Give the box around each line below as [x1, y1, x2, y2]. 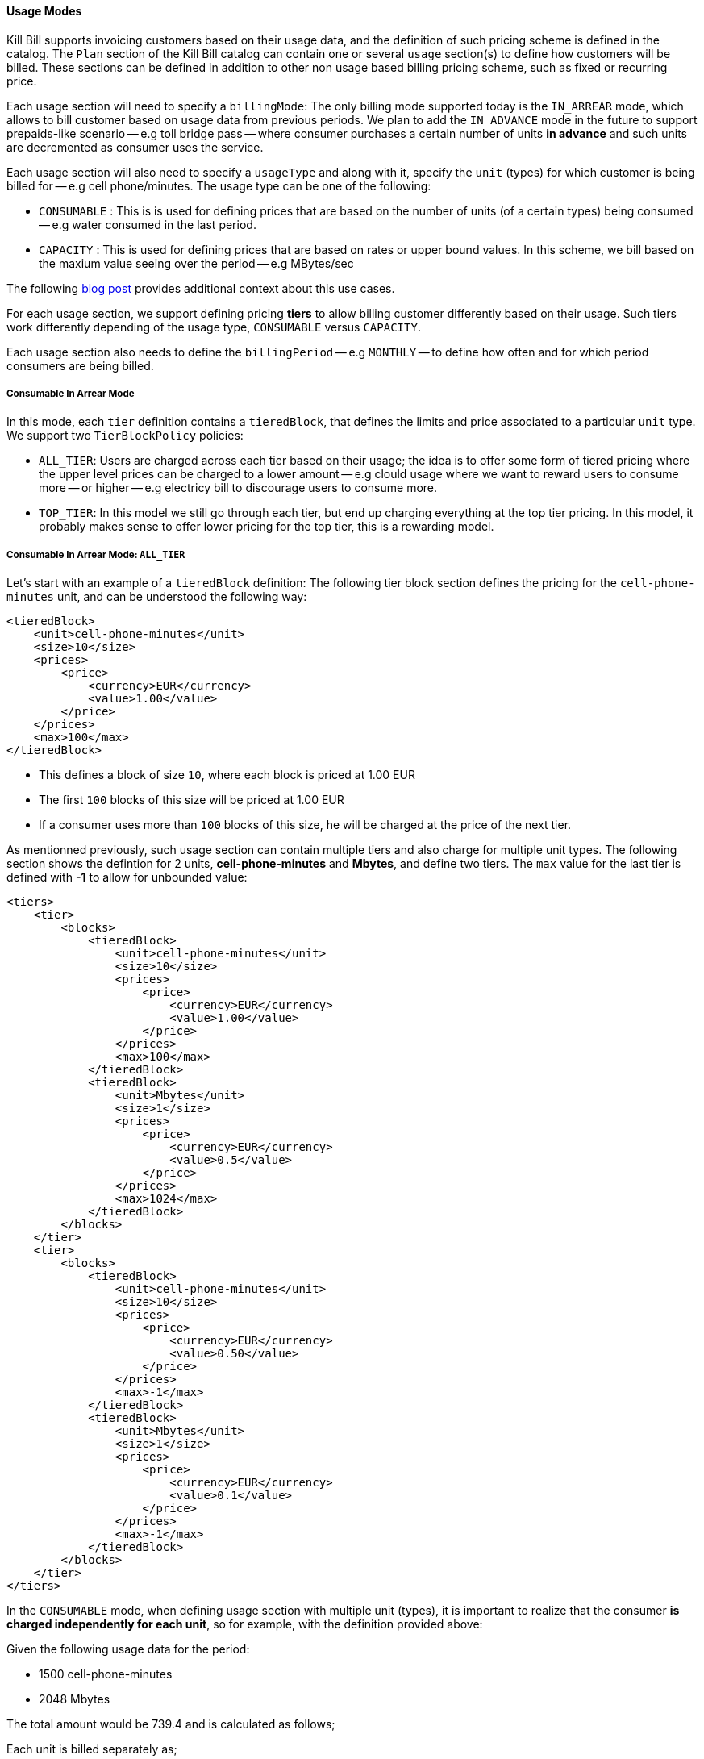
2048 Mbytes [39, 1692, 110, 1707]
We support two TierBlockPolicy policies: [6, 428, 244, 443]
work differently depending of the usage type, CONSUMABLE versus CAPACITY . [6, 319, 421, 334]
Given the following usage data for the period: [6, 1642, 250, 1657]
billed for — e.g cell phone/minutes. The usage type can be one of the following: [6, 178, 431, 193]
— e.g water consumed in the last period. [39, 217, 256, 231]
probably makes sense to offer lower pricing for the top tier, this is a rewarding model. [39, 519, 494, 534]
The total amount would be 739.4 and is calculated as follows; [6, 1717, 335, 1732]
